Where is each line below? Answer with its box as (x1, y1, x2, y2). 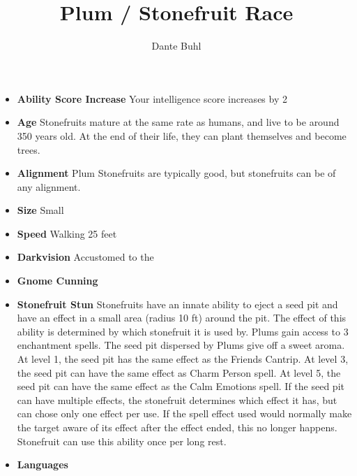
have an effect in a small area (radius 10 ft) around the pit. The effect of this (17, 310, 347, 325)
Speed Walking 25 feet (17, 226, 117, 240)
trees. (17, 142, 40, 157)
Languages (17, 457, 68, 472)
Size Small (17, 203, 64, 217)
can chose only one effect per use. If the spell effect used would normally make (17, 406, 352, 421)
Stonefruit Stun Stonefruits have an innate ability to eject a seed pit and (17, 296, 338, 311)
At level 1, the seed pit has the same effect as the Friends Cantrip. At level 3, (17, 352, 349, 366)
